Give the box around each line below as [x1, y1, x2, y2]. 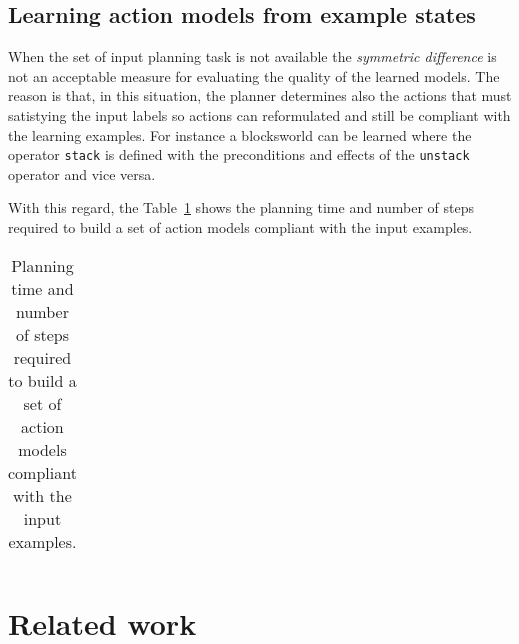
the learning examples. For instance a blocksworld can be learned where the [8, 124, 472, 145]
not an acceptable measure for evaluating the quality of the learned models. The [8, 65, 500, 86]
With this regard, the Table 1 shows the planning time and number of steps [8, 197, 475, 218]
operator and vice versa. [8, 163, 156, 184]
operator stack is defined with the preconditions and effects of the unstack [8, 144, 470, 165]
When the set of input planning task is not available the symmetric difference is [8, 46, 497, 67]
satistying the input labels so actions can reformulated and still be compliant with [8, 104, 511, 125]
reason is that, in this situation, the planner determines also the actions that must [8, 85, 512, 106]
